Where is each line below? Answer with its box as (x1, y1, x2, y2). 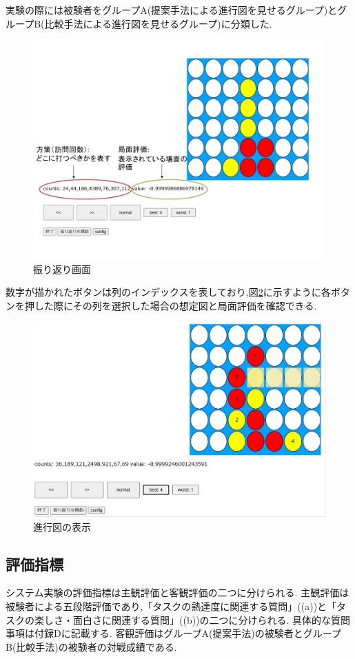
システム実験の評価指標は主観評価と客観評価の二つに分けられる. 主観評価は (6, 585, 349, 600)
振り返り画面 (33, 261, 91, 276)
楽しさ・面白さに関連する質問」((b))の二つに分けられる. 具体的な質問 (34, 612, 351, 627)
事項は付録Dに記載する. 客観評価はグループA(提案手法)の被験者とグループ (6, 626, 341, 640)
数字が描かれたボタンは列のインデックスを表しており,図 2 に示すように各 (6, 285, 331, 299)
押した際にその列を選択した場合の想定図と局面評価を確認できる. (24, 298, 317, 312)
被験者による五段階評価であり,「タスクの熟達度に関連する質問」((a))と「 (6, 598, 337, 613)
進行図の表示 (33, 519, 91, 534)
